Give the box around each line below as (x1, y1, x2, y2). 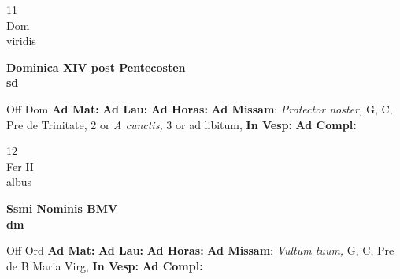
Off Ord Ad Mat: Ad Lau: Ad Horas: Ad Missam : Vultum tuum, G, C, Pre (6, 242, 394, 259)
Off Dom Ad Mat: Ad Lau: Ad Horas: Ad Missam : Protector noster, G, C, (6, 100, 393, 117)
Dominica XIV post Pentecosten (6, 58, 186, 75)
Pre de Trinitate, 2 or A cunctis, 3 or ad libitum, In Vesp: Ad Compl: (6, 116, 357, 132)
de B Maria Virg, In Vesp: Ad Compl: (6, 257, 203, 273)
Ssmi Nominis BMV (6, 199, 118, 216)
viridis (6, 32, 36, 49)
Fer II (6, 158, 34, 174)
